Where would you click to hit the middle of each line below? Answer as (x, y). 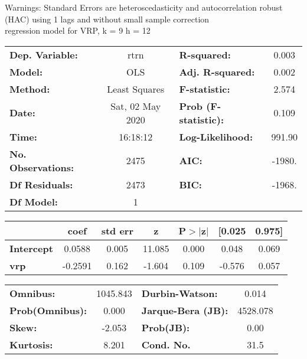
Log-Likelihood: (216, 136)
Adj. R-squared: (217, 71)
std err (117, 230)
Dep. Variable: (44, 54)
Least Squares (136, 89)
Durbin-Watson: (179, 293)
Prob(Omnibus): (48, 310)
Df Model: (34, 201)
